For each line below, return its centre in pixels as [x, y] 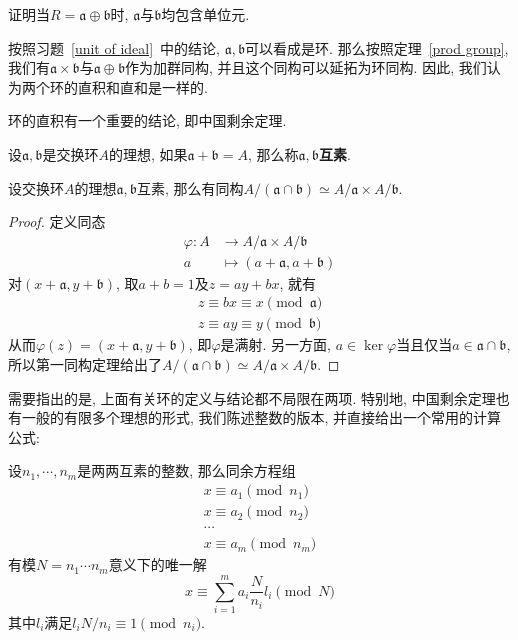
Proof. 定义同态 [57, 221]
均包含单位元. [205, 14]
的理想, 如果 [148, 153]
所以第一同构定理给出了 [85, 364]
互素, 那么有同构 [190, 187]
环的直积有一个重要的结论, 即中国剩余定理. [147, 120]
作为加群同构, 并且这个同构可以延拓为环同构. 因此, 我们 [306, 67]
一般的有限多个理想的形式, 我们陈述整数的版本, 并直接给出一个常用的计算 [261, 417]
